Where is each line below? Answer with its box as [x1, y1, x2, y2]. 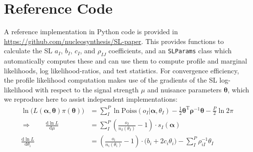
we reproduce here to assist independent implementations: [4, 94, 178, 104]
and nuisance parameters [147, 84, 222, 94]
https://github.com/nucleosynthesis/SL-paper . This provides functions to [4, 36, 224, 46]
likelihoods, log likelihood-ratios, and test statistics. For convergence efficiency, [4, 65, 239, 75]
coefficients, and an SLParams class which [108, 45, 232, 56]
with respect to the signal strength [35, 84, 139, 94]
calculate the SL [4, 45, 52, 56]
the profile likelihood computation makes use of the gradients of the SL [4, 75, 217, 85]
